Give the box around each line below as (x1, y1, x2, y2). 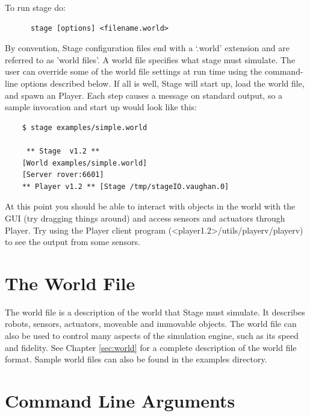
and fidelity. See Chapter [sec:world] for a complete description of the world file (5, 341, 297, 353)
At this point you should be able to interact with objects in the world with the (5, 200, 296, 213)
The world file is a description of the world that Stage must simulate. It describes (5, 305, 305, 318)
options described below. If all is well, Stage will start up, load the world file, (20, 76, 305, 89)
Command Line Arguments (5, 388, 235, 412)
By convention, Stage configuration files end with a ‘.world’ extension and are (5, 42, 290, 54)
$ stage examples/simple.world (22, 123, 147, 132)
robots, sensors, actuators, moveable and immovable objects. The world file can (5, 317, 297, 330)
